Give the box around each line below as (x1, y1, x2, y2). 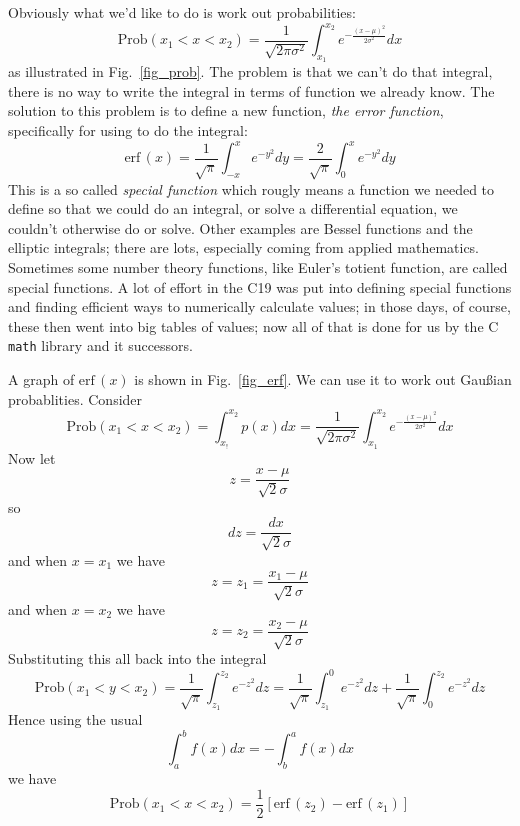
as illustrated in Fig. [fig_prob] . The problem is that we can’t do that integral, (8, 61, 493, 82)
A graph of (8, 368, 75, 389)
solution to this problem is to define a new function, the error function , (8, 100, 444, 121)
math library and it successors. (8, 335, 194, 356)
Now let (8, 447, 56, 468)
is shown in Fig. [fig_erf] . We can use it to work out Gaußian (134, 368, 512, 389)
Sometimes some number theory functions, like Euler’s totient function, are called (8, 256, 508, 277)
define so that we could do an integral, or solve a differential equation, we (8, 198, 458, 219)
